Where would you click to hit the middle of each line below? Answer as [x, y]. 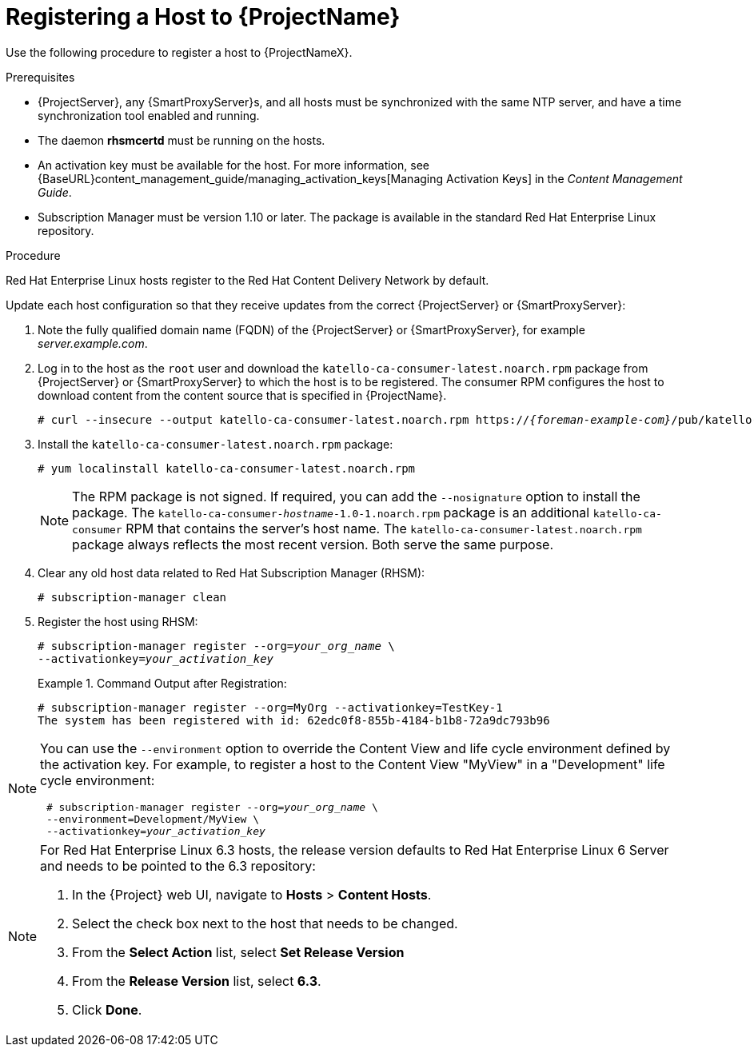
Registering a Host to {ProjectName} [203, 17]
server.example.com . [93, 343]
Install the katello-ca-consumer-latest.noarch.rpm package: [215, 444]
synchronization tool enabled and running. [149, 115]
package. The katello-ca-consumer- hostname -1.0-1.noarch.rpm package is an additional [331, 512]
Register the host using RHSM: [118, 621]
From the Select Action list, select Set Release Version [238, 952]
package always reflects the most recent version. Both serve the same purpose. [313, 544]
